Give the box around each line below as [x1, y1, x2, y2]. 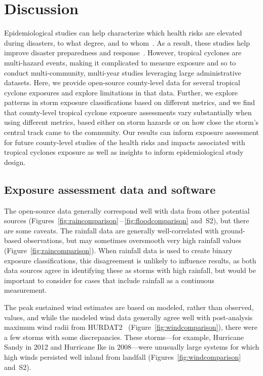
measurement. [4, 285, 47, 295]
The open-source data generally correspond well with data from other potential [4, 205, 250, 216]
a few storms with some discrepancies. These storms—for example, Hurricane [4, 331, 244, 342]
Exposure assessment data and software [4, 181, 216, 197]
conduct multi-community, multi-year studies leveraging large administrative [4, 67, 241, 78]
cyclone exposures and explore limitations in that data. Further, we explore [4, 87, 238, 97]
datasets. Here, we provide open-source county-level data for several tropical [4, 77, 241, 88]
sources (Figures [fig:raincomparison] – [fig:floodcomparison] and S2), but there [4, 215, 249, 226]
